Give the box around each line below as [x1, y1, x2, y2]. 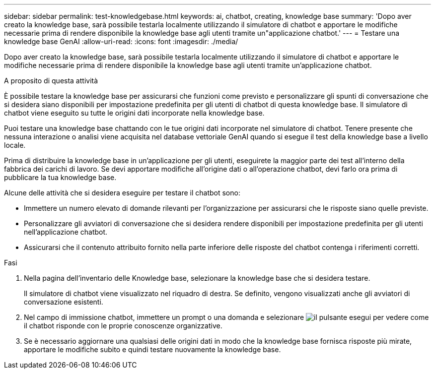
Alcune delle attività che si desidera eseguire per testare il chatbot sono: [4, 188, 240, 197]
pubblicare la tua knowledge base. [4, 173, 117, 182]
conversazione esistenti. [24, 298, 103, 306]
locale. [4, 141, 26, 149]
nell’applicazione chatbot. [24, 228, 108, 236]
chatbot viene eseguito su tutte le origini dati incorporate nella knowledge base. [4, 109, 265, 117]
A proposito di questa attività [4, 76, 98, 85]
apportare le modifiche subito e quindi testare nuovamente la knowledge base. [24, 345, 281, 354]
